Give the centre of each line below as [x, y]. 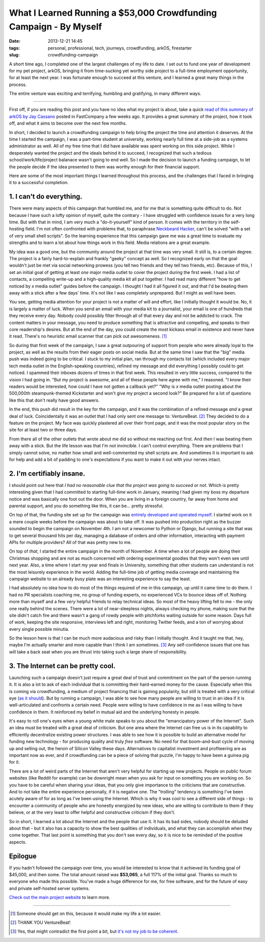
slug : [14, 55]
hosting [17, 229]
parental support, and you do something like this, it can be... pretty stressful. [86, 506]
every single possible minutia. [39, 629]
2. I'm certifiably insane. [47, 473]
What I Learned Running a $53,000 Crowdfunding [113, 13]
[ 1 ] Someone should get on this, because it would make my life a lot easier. [86, 914]
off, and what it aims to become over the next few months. [68, 123]
